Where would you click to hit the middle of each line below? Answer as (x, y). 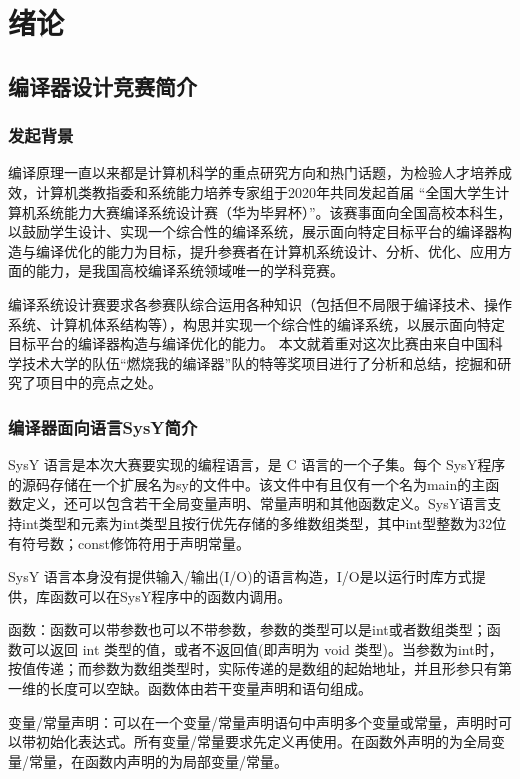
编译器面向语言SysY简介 (103, 426)
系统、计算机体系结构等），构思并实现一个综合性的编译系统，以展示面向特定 (256, 323)
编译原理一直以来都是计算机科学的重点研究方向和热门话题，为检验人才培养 (253, 172)
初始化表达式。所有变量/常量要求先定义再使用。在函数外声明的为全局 (263, 741)
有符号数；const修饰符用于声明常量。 (129, 542)
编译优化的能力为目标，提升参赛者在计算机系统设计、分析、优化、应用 (266, 250)
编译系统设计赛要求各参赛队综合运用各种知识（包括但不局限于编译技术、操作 (260, 303)
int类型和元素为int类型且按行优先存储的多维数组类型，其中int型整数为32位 (264, 522)
